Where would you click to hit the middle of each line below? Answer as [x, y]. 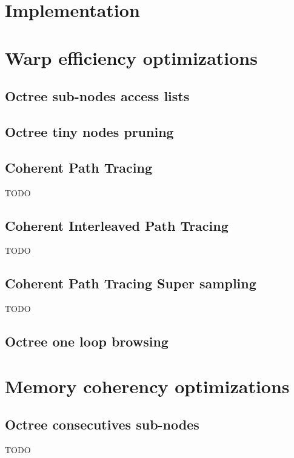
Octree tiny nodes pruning [89, 131]
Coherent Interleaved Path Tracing [117, 225]
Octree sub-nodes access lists [97, 96]
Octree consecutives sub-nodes [102, 424]
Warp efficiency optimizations [131, 57]
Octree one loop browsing [87, 341]
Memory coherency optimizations [147, 386]
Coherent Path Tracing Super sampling [131, 283]
